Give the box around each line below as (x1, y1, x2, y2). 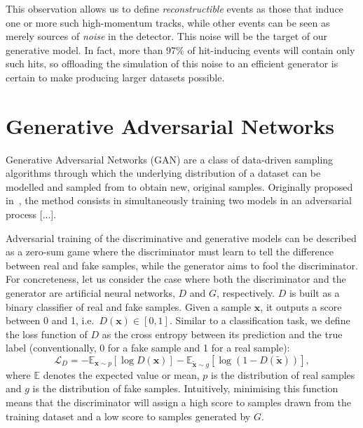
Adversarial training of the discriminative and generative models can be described (6, 230, 357, 245)
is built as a (289, 286, 340, 300)
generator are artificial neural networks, (6, 286, 175, 300)
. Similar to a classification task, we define (169, 313, 350, 328)
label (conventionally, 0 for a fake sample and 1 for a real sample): (6, 340, 290, 355)
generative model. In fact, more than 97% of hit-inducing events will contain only (6, 42, 355, 57)
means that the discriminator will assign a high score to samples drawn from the (6, 394, 352, 409)
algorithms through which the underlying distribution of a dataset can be (6, 166, 321, 180)
